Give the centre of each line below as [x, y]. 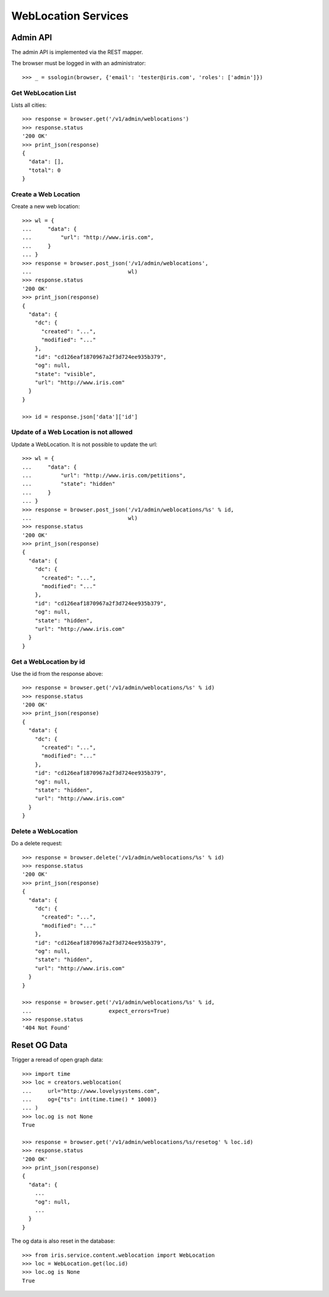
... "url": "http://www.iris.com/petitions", [104, 475]
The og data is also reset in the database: [63, 1241]
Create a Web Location [46, 194]
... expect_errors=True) [96, 1011]
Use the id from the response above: [57, 673]
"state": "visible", [65, 374]
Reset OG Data [40, 1045]
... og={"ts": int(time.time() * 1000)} [90, 1099]
